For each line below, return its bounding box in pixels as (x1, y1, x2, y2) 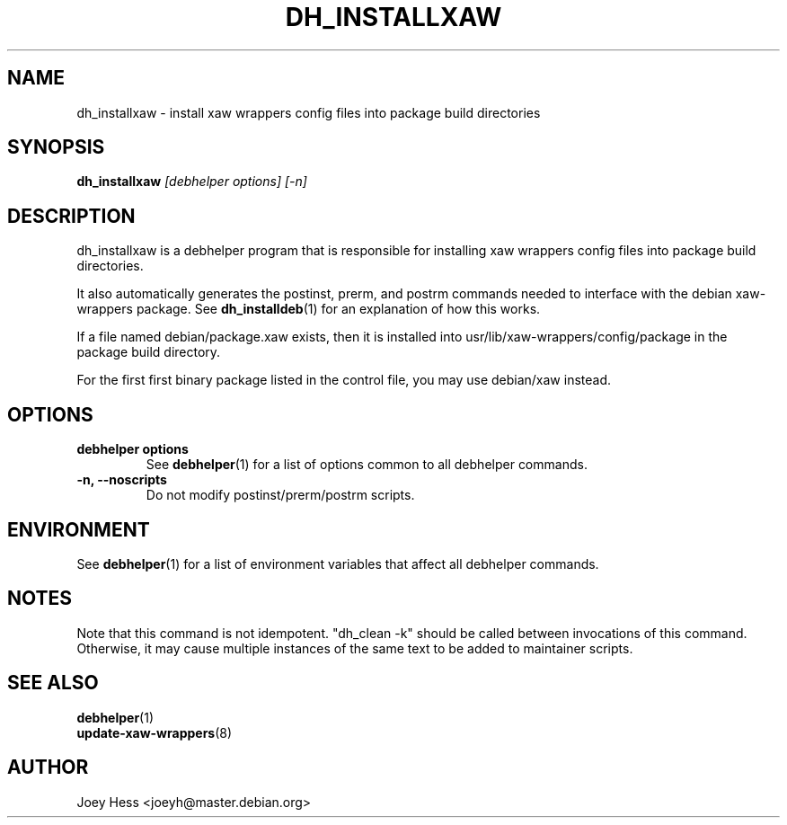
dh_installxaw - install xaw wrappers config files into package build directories (76, 104, 541, 120)
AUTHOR (7, 756, 89, 779)
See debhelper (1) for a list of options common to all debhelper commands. (146, 457, 588, 473)
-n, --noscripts (76, 472, 167, 488)
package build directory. (76, 344, 221, 360)
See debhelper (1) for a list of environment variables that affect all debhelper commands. (76, 555, 599, 572)
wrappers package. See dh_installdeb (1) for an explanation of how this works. (76, 301, 541, 317)
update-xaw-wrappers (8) (76, 724, 233, 741)
